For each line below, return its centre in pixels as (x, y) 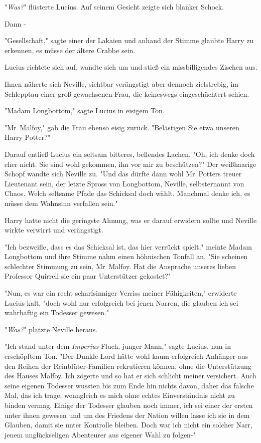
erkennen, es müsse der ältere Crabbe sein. (70, 50)
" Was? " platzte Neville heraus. (51, 329)
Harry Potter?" (28, 137)
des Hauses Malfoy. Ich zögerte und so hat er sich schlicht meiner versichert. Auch (130, 376)
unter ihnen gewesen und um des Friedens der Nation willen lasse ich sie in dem (127, 415)
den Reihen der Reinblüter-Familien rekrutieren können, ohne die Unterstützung (128, 366)
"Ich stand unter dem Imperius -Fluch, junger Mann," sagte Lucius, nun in (118, 346)
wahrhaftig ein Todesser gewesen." (57, 312)
